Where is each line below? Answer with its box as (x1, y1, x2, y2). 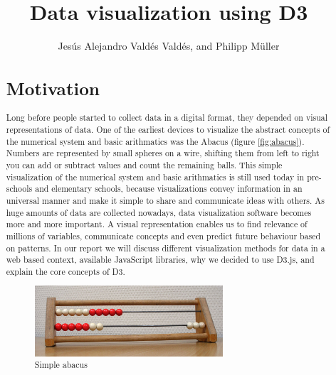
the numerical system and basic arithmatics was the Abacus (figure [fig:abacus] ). (6, 135, 305, 147)
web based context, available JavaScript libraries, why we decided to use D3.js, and (6, 254, 315, 266)
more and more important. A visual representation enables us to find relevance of (6, 218, 308, 230)
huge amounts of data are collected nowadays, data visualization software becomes (6, 206, 312, 218)
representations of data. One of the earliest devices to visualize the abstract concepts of (6, 123, 330, 135)
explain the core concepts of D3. (6, 265, 125, 277)
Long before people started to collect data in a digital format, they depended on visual (6, 112, 328, 124)
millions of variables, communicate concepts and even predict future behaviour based (6, 229, 321, 241)
